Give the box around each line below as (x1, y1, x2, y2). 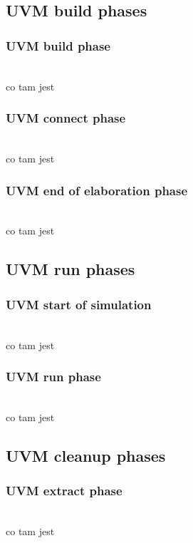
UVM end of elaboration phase (6, 181, 188, 199)
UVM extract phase (6, 482, 122, 500)
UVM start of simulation (6, 295, 152, 313)
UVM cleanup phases (6, 444, 166, 466)
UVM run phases (6, 258, 135, 280)
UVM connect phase (6, 109, 126, 127)
